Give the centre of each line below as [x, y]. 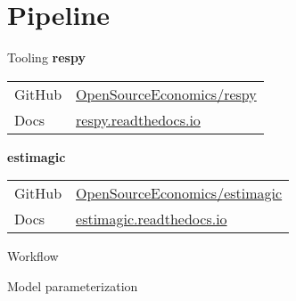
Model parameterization [73, 285]
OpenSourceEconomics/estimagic [179, 193]
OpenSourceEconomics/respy [166, 94]
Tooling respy [46, 57]
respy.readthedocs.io [138, 119]
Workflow [33, 256]
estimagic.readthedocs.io [152, 219]
